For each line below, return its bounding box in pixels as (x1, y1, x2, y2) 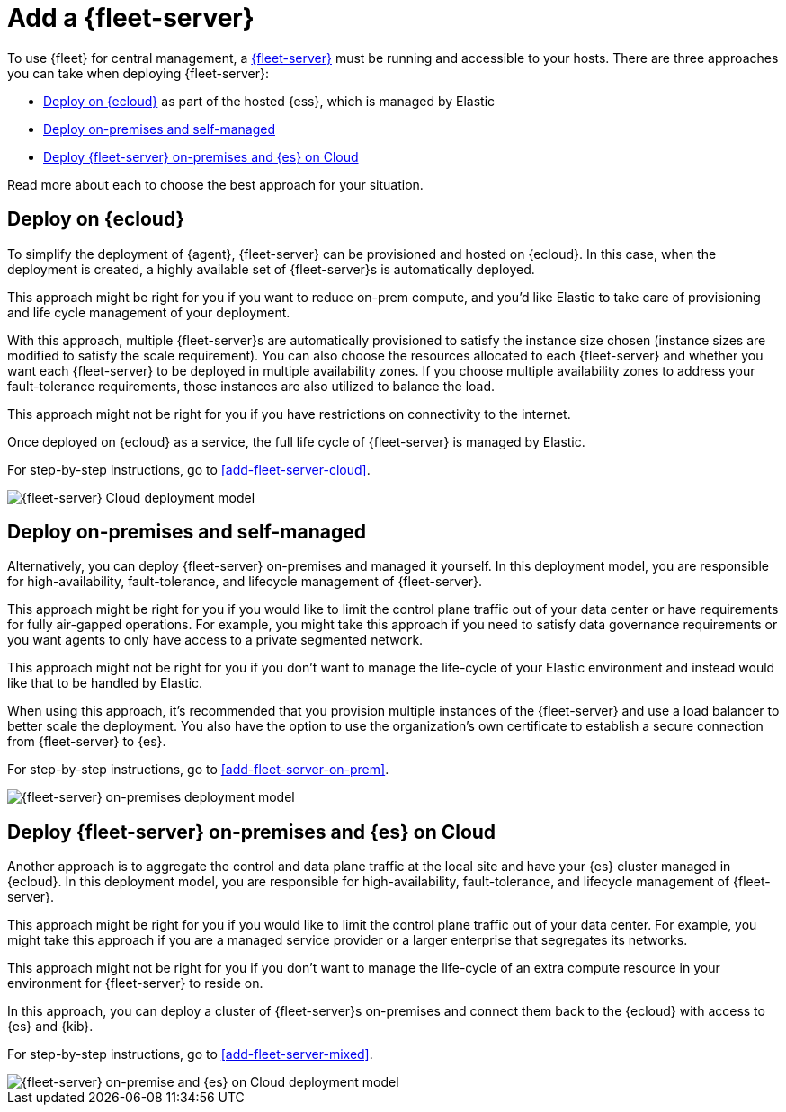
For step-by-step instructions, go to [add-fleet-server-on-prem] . (7, 761, 389, 778)
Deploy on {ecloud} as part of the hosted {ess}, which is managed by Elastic (43, 93, 496, 109)
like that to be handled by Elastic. (7, 675, 203, 691)
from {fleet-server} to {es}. (7, 734, 166, 750)
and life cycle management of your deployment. (7, 304, 290, 320)
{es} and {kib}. (7, 1019, 94, 1035)
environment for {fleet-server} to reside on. (7, 975, 263, 992)
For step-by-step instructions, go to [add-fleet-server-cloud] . (7, 461, 371, 477)
